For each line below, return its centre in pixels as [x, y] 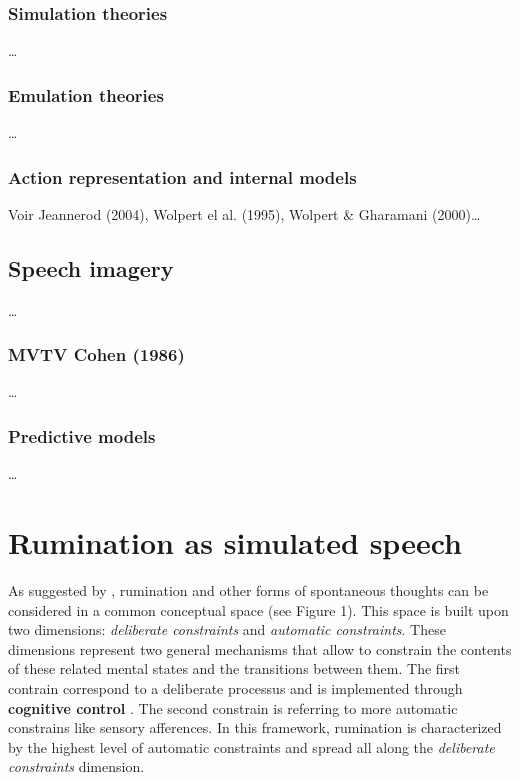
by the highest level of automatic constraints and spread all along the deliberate [251, 746]
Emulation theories [86, 94]
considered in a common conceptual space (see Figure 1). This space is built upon [258, 609]
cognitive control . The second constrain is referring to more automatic [233, 707]
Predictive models [82, 435]
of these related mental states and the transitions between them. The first [234, 668]
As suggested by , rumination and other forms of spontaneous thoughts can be [248, 589]
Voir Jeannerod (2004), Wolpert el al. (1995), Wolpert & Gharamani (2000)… [244, 213]
